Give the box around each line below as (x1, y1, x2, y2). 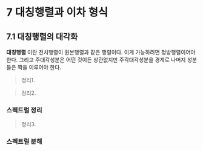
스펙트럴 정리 (6, 106, 42, 114)
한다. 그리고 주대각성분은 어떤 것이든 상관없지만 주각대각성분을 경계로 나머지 (6, 56, 186, 63)
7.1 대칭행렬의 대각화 (6, 31, 78, 42)
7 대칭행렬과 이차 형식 (6, 5, 108, 19)
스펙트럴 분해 (6, 137, 42, 146)
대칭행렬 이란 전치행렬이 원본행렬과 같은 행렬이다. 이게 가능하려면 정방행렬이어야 (6, 49, 196, 56)
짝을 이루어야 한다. (17, 64, 62, 71)
